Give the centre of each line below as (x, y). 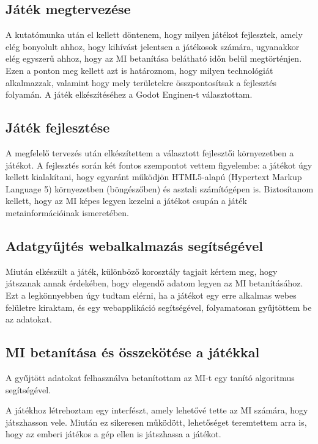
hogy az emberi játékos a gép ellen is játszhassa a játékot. (113, 434)
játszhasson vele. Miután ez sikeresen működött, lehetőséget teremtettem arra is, (156, 422)
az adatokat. (29, 319)
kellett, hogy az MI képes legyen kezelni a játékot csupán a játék (126, 201)
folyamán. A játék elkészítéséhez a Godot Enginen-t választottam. (129, 94)
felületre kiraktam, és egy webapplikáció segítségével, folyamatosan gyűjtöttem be (159, 307)
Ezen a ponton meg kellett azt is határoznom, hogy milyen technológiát (139, 70)
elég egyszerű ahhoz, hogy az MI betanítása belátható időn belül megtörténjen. (154, 58)
